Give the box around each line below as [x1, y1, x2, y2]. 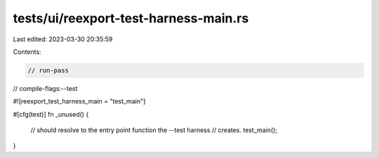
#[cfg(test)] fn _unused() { [13, 110, 89, 118]
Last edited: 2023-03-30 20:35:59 [13, 35, 113, 43]
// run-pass [27, 66, 69, 74]
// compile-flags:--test [13, 84, 78, 92]
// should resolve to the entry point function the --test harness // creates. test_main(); [30, 126, 277, 134]
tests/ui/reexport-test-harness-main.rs [13, 10, 249, 26]
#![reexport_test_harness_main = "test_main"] [13, 97, 146, 106]
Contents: [13, 48, 41, 56]
